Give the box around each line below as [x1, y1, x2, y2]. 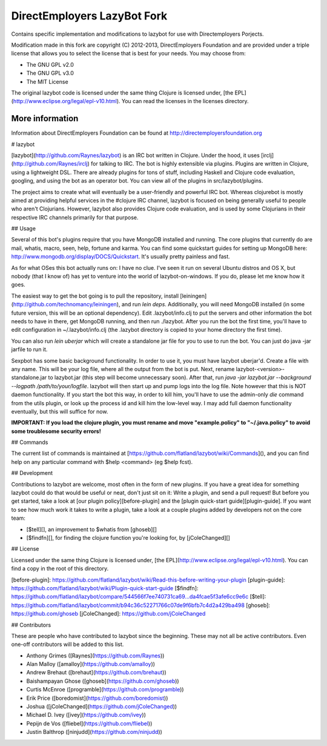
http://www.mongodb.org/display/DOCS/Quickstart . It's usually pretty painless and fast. [11, 253, 230, 260]
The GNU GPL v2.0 [26, 61, 74, 68]
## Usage [11, 225, 36, 232]
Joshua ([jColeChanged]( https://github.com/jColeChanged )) [26, 703, 177, 710]
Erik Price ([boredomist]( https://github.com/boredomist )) [26, 694, 168, 702]
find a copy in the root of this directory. [11, 565, 109, 573]
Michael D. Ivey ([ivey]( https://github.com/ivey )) [26, 711, 147, 719]
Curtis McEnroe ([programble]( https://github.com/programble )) [26, 686, 184, 693]
